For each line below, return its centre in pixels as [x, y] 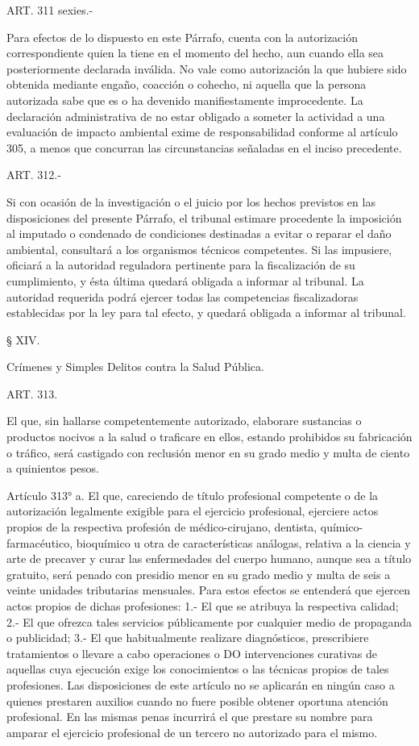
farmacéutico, [40, 542]
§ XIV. [23, 339]
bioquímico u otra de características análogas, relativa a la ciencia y [243, 542]
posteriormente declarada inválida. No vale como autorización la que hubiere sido [207, 68]
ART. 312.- [34, 175]
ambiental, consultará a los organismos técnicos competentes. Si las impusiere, [199, 249]
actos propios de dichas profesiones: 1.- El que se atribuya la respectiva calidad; [203, 606]
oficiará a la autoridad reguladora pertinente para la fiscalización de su [181, 265]
